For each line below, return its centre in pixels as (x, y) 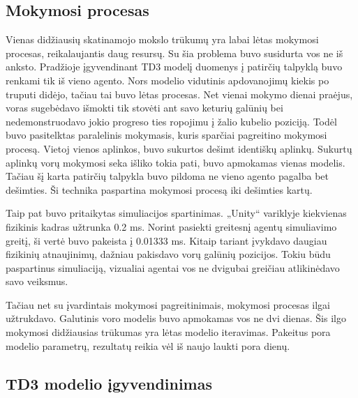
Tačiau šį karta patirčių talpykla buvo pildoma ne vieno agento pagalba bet (167, 176)
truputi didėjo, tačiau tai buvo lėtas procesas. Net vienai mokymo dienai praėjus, (179, 94)
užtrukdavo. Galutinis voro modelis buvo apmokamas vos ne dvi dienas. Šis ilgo (176, 318)
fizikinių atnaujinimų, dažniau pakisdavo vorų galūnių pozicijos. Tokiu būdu (168, 254)
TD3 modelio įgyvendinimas (109, 383)
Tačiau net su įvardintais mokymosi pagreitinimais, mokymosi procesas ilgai (168, 304)
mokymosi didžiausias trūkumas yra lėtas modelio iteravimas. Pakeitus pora (168, 332)
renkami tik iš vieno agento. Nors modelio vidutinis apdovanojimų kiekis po (167, 80)
